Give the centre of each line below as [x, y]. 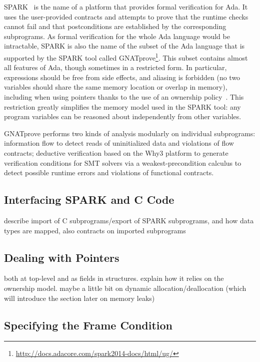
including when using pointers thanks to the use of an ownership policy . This [124, 97]
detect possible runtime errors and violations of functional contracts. [109, 172]
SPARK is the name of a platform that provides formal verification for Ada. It [126, 7]
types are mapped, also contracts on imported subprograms [95, 230]
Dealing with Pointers [62, 257]
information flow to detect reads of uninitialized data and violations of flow [119, 143]
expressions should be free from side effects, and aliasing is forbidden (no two [122, 77]
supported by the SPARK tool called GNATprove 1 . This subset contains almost [126, 57]
